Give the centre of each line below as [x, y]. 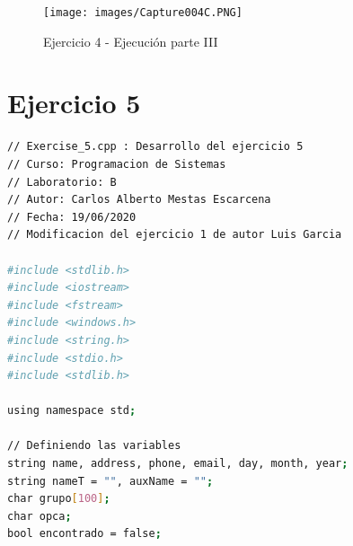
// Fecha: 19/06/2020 [72, 217]
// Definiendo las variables [94, 446]
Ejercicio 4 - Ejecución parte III [131, 41]
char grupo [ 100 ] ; [59, 499]
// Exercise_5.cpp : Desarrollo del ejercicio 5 [155, 147]
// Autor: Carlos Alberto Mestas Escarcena [139, 200]
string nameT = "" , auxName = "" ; [110, 481]
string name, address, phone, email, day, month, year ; [178, 464]
